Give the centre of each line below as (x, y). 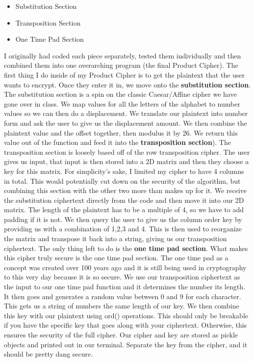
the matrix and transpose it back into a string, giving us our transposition (115, 238)
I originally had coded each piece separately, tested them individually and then (123, 55)
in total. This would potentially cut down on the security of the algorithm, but (122, 181)
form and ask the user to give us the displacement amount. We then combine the (126, 123)
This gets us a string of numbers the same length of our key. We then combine (122, 306)
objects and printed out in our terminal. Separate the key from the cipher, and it (126, 344)
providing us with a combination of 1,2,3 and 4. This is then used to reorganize (123, 229)
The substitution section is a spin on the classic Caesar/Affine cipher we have (120, 94)
